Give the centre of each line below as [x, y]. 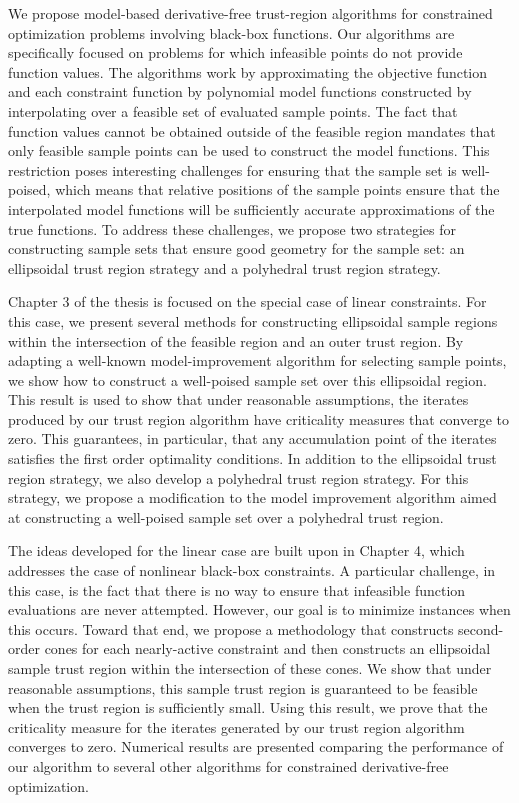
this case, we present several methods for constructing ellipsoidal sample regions [253, 320]
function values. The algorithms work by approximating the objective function [248, 71]
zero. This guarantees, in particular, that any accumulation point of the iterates [252, 438]
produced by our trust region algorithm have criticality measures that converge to [259, 418]
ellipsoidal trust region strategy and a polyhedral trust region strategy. [224, 267]
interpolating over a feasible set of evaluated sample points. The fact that [233, 110]
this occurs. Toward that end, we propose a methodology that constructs [231, 628]
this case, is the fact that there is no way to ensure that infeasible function [237, 589]
